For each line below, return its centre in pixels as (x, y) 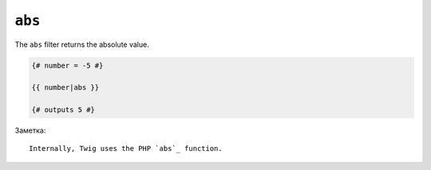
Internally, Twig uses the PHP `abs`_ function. (126, 149)
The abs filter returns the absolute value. (82, 44)
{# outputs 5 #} (63, 110)
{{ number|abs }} (65, 88)
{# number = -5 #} (67, 65)
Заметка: (30, 130)
